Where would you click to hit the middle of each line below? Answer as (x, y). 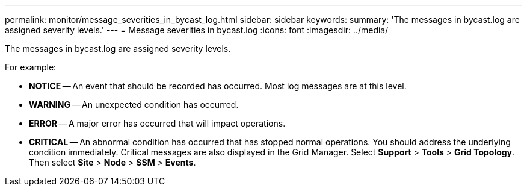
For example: (31, 67)
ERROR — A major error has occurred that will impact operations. (157, 123)
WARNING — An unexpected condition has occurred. (134, 105)
